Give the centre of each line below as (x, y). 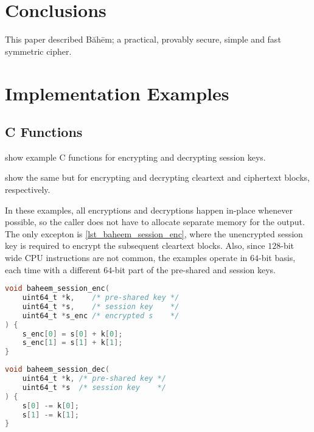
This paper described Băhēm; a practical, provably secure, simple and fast (143, 39)
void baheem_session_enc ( (57, 289)
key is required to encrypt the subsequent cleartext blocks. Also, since (135, 246)
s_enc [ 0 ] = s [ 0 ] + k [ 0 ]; (72, 334)
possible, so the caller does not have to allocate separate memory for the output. (155, 222)
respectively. (28, 190)
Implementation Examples (117, 93)
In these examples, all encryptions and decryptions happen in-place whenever (149, 210)
